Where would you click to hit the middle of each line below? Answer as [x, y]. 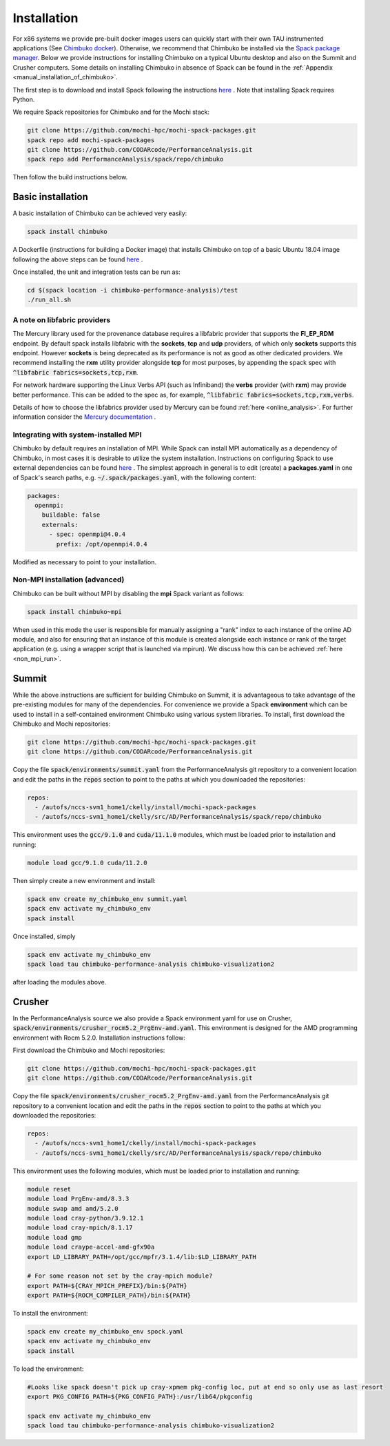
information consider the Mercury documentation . [84, 417]
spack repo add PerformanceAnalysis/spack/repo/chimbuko [125, 159]
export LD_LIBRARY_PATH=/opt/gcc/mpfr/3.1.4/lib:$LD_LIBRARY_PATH [142, 1257]
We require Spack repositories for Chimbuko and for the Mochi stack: [111, 112]
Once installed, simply [44, 936]
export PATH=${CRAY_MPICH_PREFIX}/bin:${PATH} [107, 1286]
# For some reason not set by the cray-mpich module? [120, 1276]
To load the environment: [48, 1369]
